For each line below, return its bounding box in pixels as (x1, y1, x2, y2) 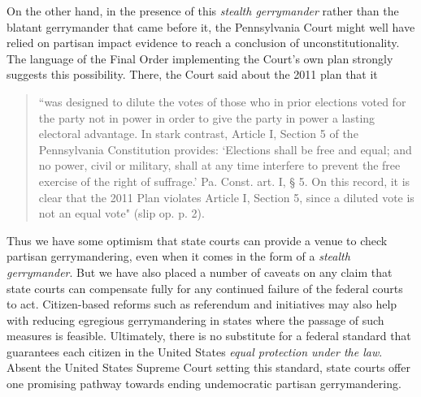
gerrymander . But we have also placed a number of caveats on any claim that (7, 263, 393, 280)
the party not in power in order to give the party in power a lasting (38, 109, 375, 126)
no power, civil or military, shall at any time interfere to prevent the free (38, 157, 401, 174)
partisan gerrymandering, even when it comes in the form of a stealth (7, 248, 350, 265)
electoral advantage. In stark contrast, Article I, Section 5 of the (38, 125, 358, 142)
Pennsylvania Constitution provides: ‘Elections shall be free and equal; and (38, 140, 412, 158)
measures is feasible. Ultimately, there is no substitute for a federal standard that (7, 327, 411, 344)
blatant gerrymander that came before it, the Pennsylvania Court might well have (7, 18, 415, 35)
